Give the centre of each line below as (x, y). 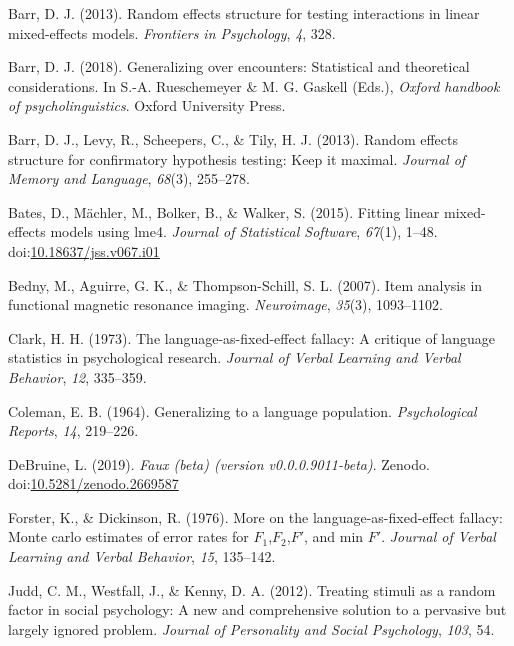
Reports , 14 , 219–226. (73, 430)
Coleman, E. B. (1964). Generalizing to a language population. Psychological (242, 410)
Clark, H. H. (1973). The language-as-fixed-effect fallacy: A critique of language (252, 337)
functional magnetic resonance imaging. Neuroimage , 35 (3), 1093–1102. (226, 304)
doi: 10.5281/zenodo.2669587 (93, 483)
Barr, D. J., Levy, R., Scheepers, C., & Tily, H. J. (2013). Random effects (233, 138)
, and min (334, 536)
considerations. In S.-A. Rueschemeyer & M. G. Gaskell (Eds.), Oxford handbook (254, 85)
